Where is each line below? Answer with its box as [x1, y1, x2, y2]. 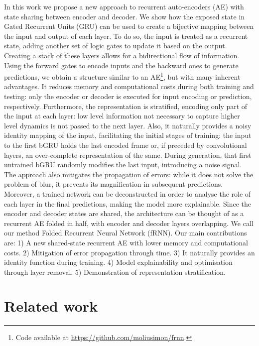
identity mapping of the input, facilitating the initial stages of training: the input [4, 130, 252, 140]
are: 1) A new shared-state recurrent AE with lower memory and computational [4, 237, 248, 247]
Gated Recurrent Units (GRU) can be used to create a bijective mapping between [4, 21, 254, 31]
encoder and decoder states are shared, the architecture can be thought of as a [4, 208, 244, 219]
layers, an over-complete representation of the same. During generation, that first [4, 149, 252, 160]
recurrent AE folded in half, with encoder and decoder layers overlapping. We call [4, 218, 254, 228]
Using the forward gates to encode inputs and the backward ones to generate [4, 60, 239, 70]
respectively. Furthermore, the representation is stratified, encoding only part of [4, 101, 248, 111]
